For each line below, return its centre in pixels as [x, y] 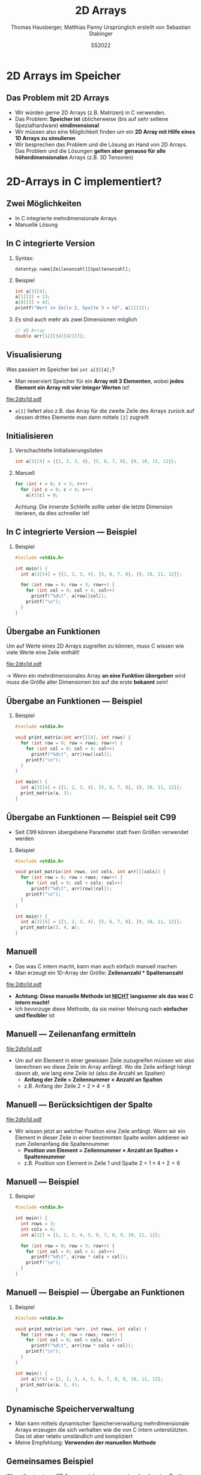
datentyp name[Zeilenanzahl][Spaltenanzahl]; [73, 269]
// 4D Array [30, 331]
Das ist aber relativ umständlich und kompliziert [74, 1436]
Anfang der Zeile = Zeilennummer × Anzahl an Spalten [93, 1079]
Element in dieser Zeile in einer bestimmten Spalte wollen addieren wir [102, 1137]
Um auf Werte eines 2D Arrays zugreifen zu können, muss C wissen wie [95, 646]
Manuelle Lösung [36, 224]
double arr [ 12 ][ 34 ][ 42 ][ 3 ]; [50, 336]
